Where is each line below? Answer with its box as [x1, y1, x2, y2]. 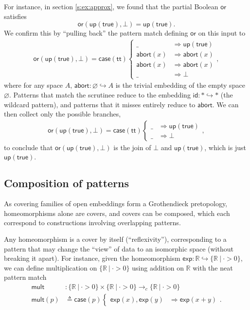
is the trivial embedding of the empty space [115, 80, 245, 90]
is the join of [113, 142, 151, 152]
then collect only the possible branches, [4, 109, 121, 119]
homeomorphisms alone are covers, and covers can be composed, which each [4, 208, 230, 218]
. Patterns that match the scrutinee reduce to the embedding [9, 90, 191, 100]
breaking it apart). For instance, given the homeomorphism [4, 253, 180, 263]
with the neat [193, 262, 233, 272]
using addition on [132, 262, 184, 272]
